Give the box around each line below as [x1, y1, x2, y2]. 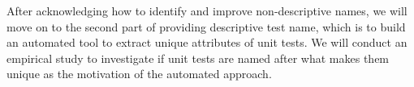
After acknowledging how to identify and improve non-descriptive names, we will [6, 2, 408, 19]
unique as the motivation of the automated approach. [6, 65, 272, 82]
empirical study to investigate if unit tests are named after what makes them [6, 49, 390, 66]
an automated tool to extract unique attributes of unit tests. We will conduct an [6, 34, 408, 51]
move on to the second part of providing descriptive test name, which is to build [6, 18, 406, 35]
